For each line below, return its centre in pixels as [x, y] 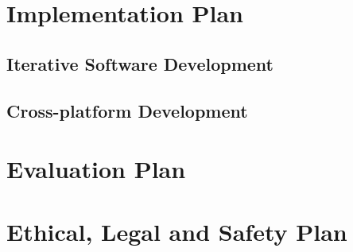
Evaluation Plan [96, 169]
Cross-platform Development [127, 110]
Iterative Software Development [140, 63]
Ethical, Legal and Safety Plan [177, 231]
